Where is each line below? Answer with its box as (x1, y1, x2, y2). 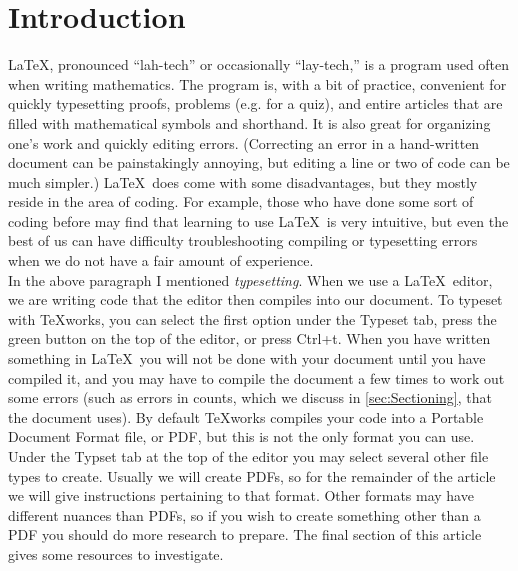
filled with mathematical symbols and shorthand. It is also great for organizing (8, 112, 491, 133)
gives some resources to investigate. (8, 543, 224, 564)
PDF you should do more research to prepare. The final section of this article (8, 524, 482, 545)
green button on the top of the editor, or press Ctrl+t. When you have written (8, 328, 491, 349)
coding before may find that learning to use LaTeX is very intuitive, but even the (8, 210, 509, 231)
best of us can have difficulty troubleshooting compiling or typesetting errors (8, 230, 478, 251)
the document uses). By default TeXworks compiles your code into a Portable (8, 406, 484, 427)
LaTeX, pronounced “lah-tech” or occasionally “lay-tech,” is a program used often (8, 54, 510, 75)
